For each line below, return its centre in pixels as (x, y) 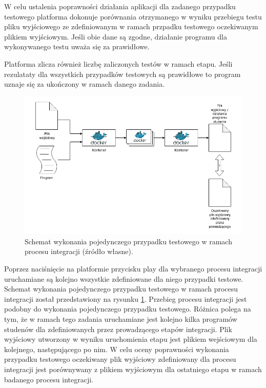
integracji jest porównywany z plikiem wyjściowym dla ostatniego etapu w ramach (133, 369)
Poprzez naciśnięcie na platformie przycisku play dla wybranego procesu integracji (133, 269)
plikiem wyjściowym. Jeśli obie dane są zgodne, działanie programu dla (116, 36)
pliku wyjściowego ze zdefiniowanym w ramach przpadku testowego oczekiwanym (131, 26)
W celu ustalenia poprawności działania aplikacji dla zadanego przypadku (120, 6)
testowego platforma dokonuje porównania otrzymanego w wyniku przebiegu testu (133, 16)
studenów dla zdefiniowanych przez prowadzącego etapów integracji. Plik (118, 329)
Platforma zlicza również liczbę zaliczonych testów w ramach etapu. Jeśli (118, 63)
